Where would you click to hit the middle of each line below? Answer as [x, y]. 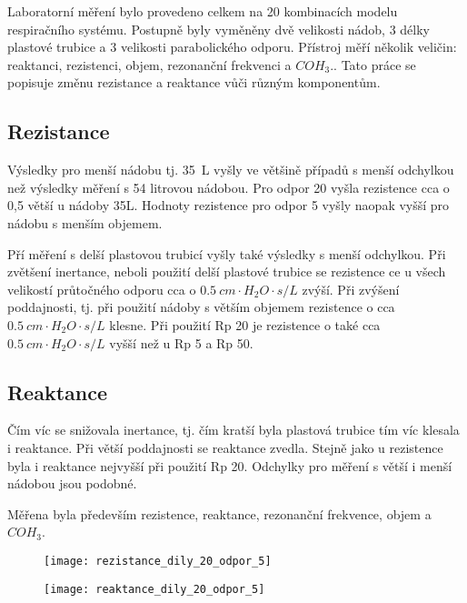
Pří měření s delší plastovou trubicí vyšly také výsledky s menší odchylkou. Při [227, 253]
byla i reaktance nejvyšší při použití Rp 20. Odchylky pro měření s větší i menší [230, 465]
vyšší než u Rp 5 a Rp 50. [181, 342]
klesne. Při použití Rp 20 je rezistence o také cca [245, 324]
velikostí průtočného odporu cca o [102, 289]
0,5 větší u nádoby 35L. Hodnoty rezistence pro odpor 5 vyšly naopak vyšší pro [229, 205]
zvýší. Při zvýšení [351, 289]
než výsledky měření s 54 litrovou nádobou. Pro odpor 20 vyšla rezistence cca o [229, 187]
